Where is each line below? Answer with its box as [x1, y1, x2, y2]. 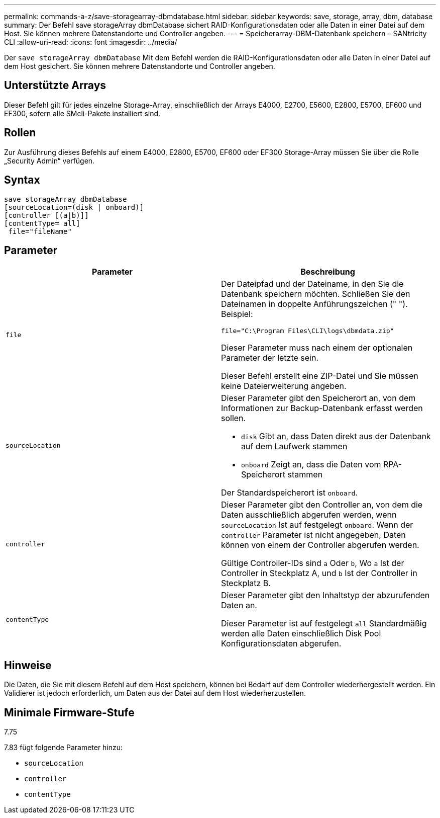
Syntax [4, 174, 40, 187]
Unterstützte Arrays [4, 79, 106, 92]
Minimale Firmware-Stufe [4, 706, 135, 719]
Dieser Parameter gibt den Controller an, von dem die [221, 500, 423, 510]
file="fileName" [8, 227, 72, 235]
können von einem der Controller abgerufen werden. [221, 540, 419, 550]
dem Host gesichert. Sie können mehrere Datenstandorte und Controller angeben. [4, 62, 275, 70]
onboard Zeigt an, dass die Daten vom [241, 459, 381, 470]
